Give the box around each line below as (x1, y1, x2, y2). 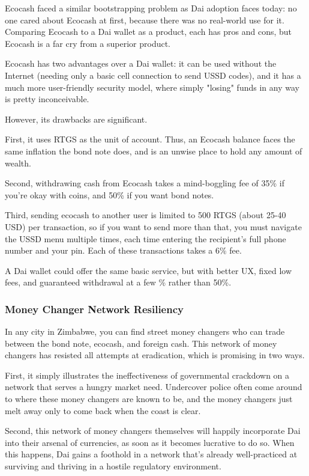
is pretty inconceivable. (5, 93, 89, 105)
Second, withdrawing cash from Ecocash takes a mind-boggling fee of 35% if (5, 177, 285, 189)
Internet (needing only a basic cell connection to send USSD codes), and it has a (5, 69, 301, 81)
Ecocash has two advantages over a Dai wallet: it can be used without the (5, 57, 277, 70)
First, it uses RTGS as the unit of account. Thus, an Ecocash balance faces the (5, 133, 295, 145)
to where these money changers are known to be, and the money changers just (5, 392, 293, 405)
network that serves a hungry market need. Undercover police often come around (5, 380, 302, 393)
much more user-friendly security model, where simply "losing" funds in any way (5, 81, 299, 93)
